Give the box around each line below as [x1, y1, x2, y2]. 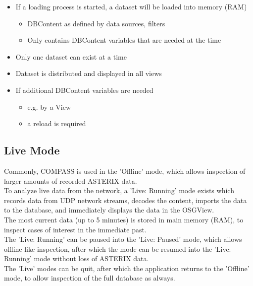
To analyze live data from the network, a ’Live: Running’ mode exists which [4, 185, 234, 196]
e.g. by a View [27, 101, 71, 112]
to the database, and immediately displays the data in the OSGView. [4, 205, 214, 215]
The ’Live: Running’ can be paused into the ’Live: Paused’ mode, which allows [4, 234, 242, 244]
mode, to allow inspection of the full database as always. [4, 273, 175, 283]
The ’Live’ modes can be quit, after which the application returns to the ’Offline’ [4, 263, 250, 273]
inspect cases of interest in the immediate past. [4, 224, 147, 234]
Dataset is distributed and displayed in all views [15, 68, 162, 78]
